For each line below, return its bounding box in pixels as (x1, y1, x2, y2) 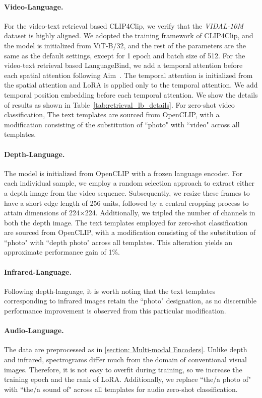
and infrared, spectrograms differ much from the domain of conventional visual (4, 354, 247, 365)
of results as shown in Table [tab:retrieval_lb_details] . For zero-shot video (4, 99, 235, 110)
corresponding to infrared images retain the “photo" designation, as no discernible (4, 295, 256, 306)
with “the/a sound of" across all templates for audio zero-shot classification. (4, 383, 238, 394)
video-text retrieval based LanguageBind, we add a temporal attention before (4, 60, 243, 70)
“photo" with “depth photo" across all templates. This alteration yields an (4, 236, 233, 247)
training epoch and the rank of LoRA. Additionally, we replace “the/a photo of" (4, 374, 251, 384)
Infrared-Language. (4, 266, 72, 277)
